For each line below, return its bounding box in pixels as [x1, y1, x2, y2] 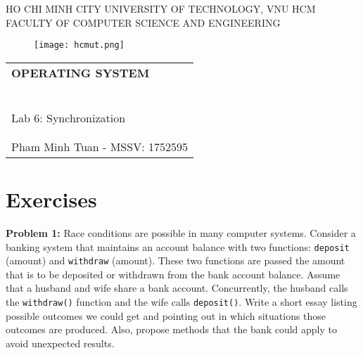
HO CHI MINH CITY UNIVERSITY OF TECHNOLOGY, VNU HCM [6, 1, 316, 15]
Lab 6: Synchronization [11, 109, 126, 126]
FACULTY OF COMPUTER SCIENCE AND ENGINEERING [6, 15, 281, 30]
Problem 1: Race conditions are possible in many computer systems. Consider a [6, 225, 356, 240]
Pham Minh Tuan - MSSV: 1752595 [11, 138, 188, 155]
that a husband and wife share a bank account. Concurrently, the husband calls [6, 280, 348, 295]
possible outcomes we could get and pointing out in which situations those [6, 308, 326, 323]
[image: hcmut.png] [34, 40, 125, 51]
